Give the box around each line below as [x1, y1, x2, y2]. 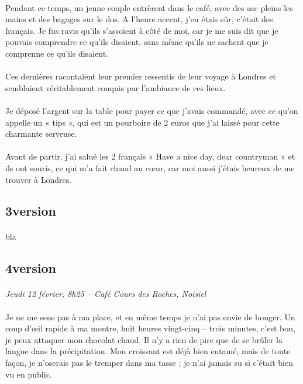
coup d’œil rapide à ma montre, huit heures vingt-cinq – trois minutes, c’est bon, [5, 322, 295, 334]
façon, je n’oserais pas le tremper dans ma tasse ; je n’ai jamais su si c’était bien [5, 357, 293, 368]
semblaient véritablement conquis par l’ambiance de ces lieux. [5, 81, 226, 94]
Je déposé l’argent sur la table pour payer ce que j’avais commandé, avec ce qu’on [5, 104, 298, 116]
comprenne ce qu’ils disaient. [5, 47, 108, 59]
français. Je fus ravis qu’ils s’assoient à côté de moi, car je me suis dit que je [5, 24, 278, 36]
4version [5, 259, 56, 277]
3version [5, 202, 56, 220]
